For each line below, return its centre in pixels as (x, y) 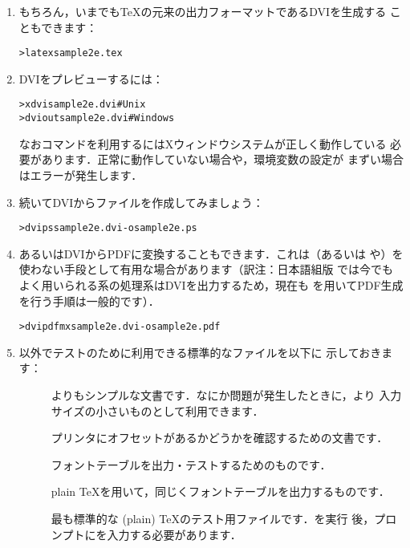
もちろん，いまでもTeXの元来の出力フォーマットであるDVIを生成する (203, 11)
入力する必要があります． (174, 534)
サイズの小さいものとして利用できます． (157, 410)
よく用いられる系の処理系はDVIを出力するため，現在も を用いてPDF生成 (211, 284)
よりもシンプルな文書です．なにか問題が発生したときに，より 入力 (226, 395)
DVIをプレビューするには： (91, 78)
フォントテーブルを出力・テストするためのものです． (191, 464)
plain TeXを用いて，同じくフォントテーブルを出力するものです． (220, 491)
